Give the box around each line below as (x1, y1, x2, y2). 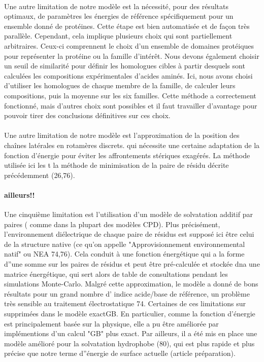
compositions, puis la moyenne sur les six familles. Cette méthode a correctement (4, 90, 256, 100)
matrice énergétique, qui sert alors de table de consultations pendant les (4, 268, 228, 279)
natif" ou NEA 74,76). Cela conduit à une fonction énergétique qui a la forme (4, 248, 245, 259)
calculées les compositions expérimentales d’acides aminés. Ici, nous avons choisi (4, 70, 253, 81)
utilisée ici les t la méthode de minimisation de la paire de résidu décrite (4, 160, 229, 170)
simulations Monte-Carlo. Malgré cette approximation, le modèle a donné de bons (4, 278, 258, 289)
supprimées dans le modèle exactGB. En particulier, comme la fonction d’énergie (4, 308, 255, 319)
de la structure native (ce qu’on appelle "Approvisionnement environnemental (4, 238, 245, 249)
